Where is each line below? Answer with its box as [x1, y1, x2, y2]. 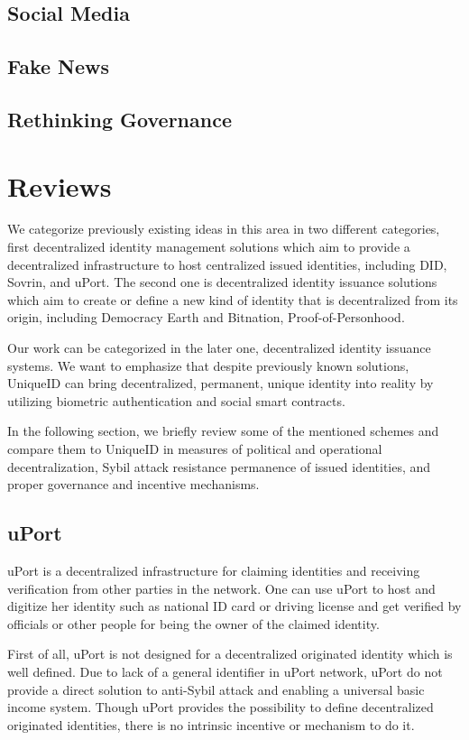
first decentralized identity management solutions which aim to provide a [7, 237, 410, 256]
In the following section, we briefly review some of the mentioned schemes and [7, 421, 439, 440]
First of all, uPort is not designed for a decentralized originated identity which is [7, 644, 453, 663]
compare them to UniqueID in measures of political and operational [7, 439, 382, 458]
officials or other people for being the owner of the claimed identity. [7, 614, 380, 633]
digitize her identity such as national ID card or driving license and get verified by [7, 597, 462, 615]
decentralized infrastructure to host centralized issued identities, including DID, [7, 254, 447, 273]
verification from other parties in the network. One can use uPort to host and [7, 578, 436, 597]
